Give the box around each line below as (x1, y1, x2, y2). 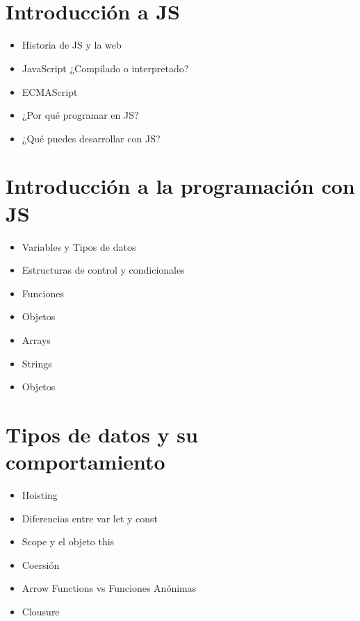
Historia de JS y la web (22, 38, 122, 52)
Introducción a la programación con (6, 172, 355, 200)
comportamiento (6, 447, 165, 476)
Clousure (22, 604, 60, 619)
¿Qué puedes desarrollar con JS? (22, 131, 161, 145)
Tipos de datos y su (6, 420, 198, 448)
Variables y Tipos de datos (22, 239, 136, 254)
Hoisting (22, 488, 58, 502)
